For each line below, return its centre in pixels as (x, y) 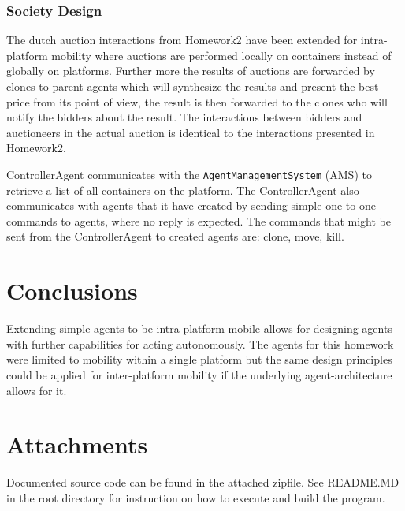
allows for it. (37, 390)
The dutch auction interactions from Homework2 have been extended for (182, 40)
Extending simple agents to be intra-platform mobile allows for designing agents (199, 328)
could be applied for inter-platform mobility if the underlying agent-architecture (199, 374)
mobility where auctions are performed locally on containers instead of (221, 55)
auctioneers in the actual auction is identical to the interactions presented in (191, 132)
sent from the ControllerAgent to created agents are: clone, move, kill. (175, 236)
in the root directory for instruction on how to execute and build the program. (196, 497)
